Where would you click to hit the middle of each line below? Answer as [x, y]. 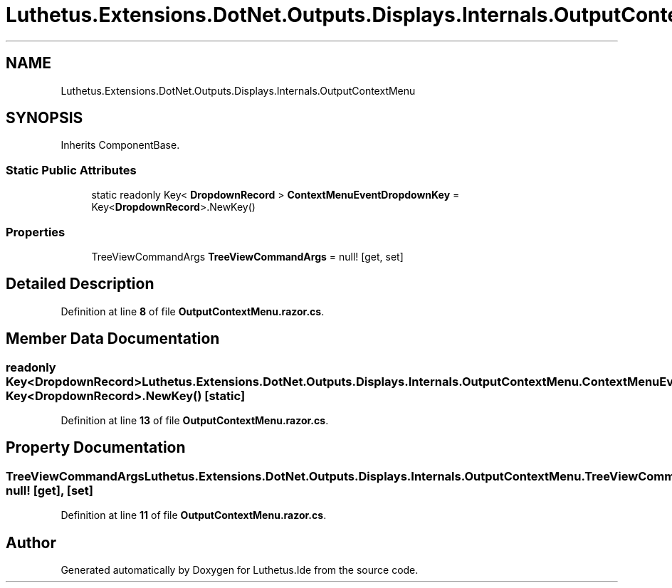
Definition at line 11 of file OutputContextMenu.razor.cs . [194, 515]
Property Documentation [96, 448]
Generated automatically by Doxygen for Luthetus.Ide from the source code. [240, 570]
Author [31, 542]
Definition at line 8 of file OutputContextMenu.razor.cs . [193, 311]
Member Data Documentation [113, 339]
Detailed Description [80, 284]
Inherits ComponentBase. [120, 145]
